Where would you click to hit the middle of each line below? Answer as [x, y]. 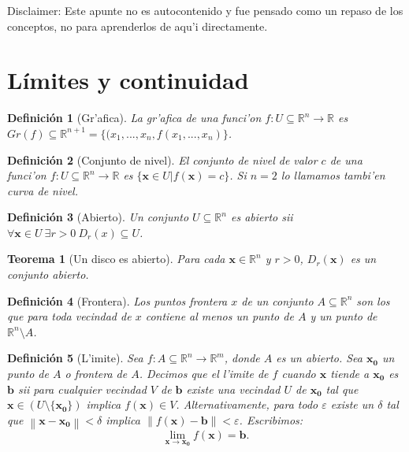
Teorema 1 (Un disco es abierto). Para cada [116, 259]
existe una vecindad [233, 389]
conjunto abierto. [48, 274]
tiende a [350, 374]
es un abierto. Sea [320, 358]
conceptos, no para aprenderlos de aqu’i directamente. [138, 26]
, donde [242, 358]
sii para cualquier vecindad [82, 389]
